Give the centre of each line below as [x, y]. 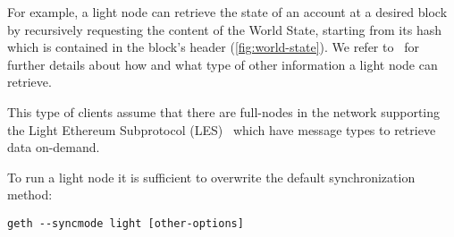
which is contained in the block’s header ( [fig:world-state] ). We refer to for [213, 47]
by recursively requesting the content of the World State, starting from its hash [224, 29]
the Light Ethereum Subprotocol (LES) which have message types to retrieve [222, 129]
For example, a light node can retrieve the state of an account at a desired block [227, 12]
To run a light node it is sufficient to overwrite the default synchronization [211, 177]
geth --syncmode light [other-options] [126, 223]
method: [30, 195]
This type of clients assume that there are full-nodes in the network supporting [224, 111]
